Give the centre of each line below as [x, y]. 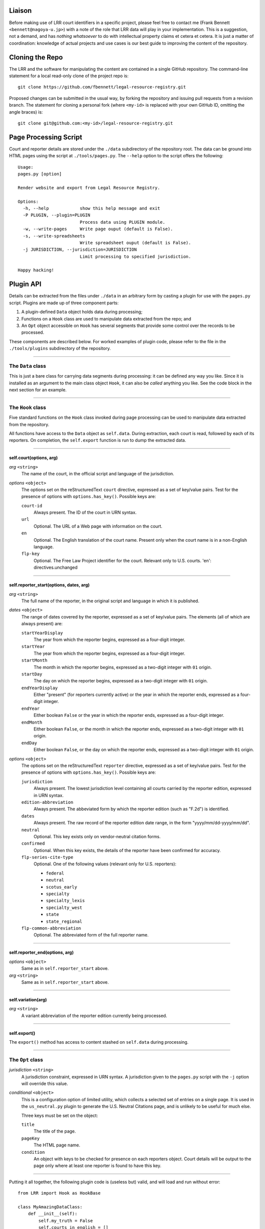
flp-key [31, 554]
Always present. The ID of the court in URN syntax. [85, 512]
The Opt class [26, 1059]
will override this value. [45, 1083]
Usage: [26, 167]
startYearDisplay [42, 633]
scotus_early [62, 887]
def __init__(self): [53, 1214]
